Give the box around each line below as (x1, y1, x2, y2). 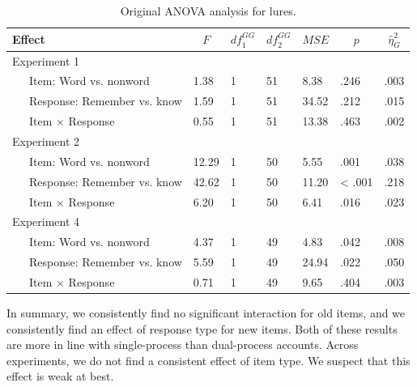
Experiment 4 (12, 213, 80, 230)
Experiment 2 (12, 133, 80, 150)
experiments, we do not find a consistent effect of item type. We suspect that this (6, 351, 411, 368)
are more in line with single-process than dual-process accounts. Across (6, 336, 359, 353)
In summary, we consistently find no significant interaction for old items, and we (6, 304, 406, 321)
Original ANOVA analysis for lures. (120, 2, 296, 19)
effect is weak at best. (6, 368, 114, 385)
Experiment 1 (12, 52, 80, 69)
